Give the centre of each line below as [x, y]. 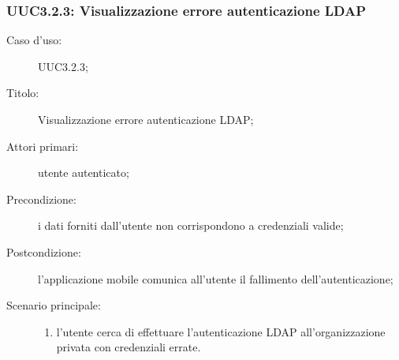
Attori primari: [43, 146]
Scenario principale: [54, 305]
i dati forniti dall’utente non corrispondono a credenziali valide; [191, 225]
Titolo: [23, 93]
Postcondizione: [44, 251]
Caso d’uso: [34, 40]
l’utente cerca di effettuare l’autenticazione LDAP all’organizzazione [221, 331]
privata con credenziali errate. [129, 347]
